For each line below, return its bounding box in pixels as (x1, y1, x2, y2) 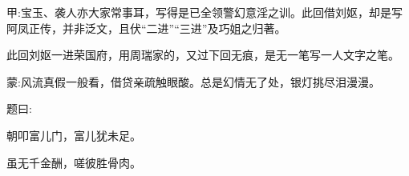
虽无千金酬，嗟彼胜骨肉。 (6, 154, 141, 170)
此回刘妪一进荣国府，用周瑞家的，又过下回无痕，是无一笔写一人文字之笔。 (6, 46, 399, 63)
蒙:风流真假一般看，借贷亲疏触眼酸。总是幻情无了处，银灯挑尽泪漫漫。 (6, 73, 380, 90)
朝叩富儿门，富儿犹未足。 (6, 126, 141, 143)
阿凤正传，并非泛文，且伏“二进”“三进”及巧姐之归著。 (6, 19, 286, 36)
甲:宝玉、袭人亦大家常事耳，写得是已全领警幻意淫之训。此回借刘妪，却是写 (6, 4, 403, 20)
